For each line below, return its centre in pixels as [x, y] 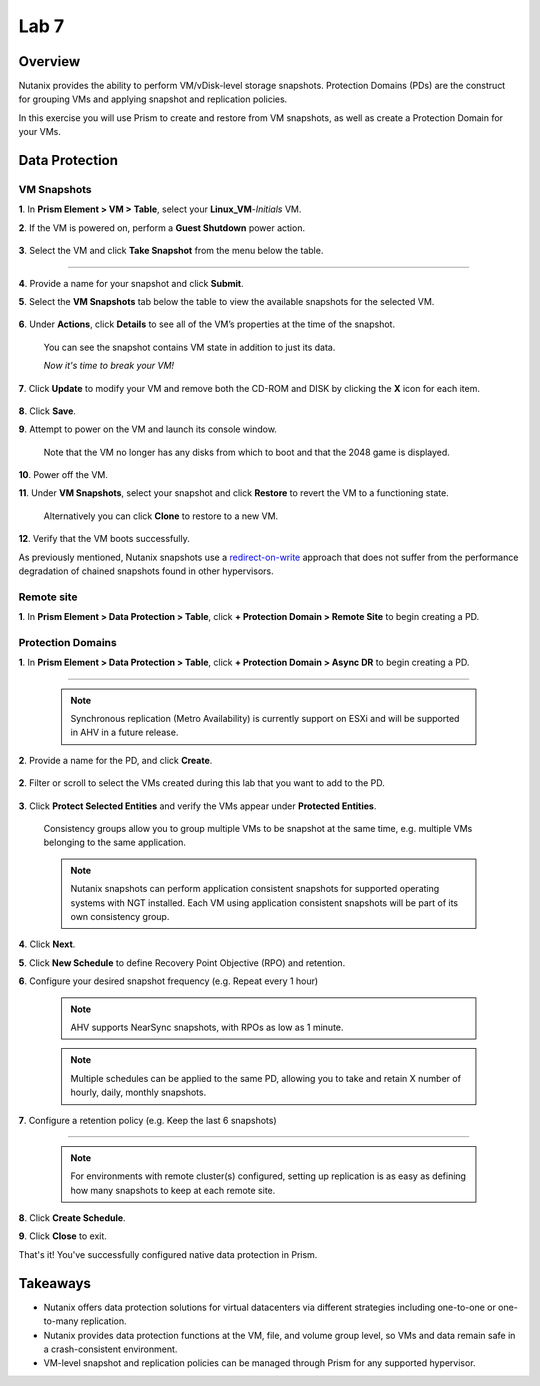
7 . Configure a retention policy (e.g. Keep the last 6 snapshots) [147, 1120]
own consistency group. [120, 916]
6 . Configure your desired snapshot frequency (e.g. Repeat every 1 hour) [168, 981]
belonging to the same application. [115, 842]
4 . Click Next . [47, 944]
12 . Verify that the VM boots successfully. [104, 539]
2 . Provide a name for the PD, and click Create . [115, 760]
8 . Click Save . [47, 411]
